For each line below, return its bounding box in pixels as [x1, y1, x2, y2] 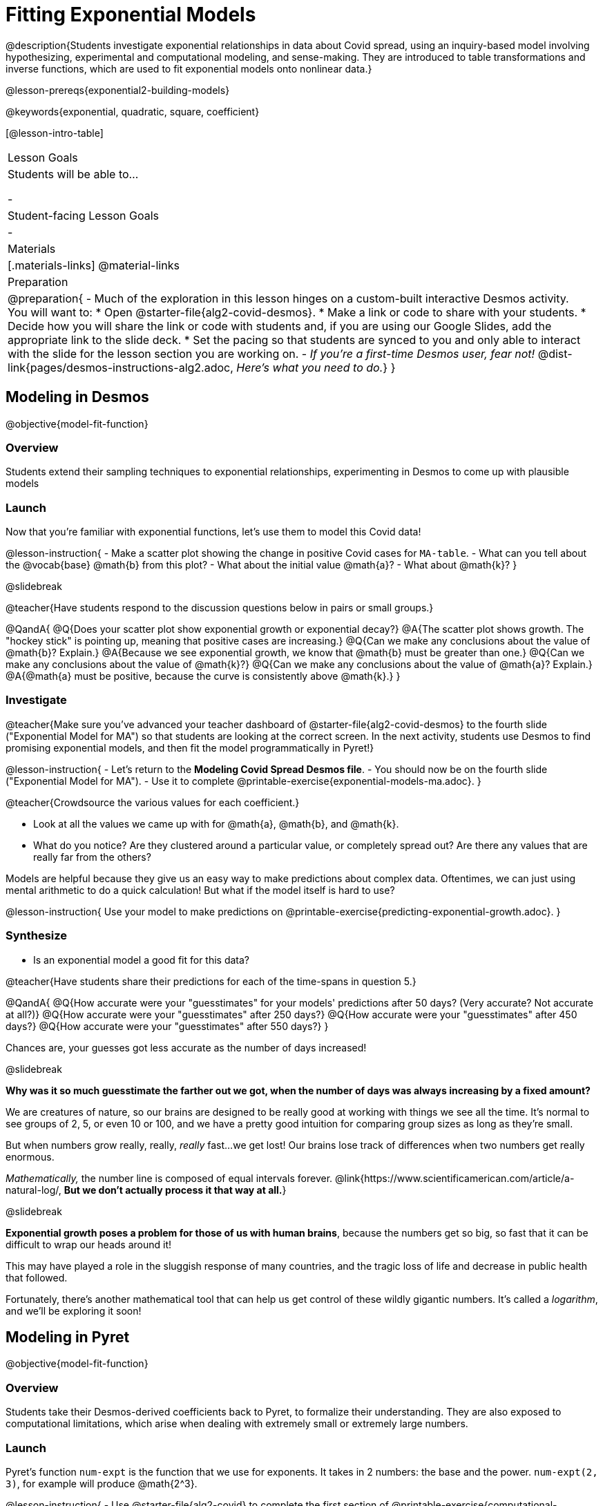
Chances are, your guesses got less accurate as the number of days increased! [6, 1041, 367, 1054]
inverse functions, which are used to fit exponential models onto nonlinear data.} [6, 62, 372, 75]
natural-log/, [6, 1183, 61, 1196]
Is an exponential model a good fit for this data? [33, 953, 250, 966]
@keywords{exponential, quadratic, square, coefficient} [6, 105, 260, 117]
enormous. [6, 1150, 55, 1163]
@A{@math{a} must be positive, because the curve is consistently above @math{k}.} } [6, 670, 401, 683]
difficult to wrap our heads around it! [6, 1238, 172, 1250]
